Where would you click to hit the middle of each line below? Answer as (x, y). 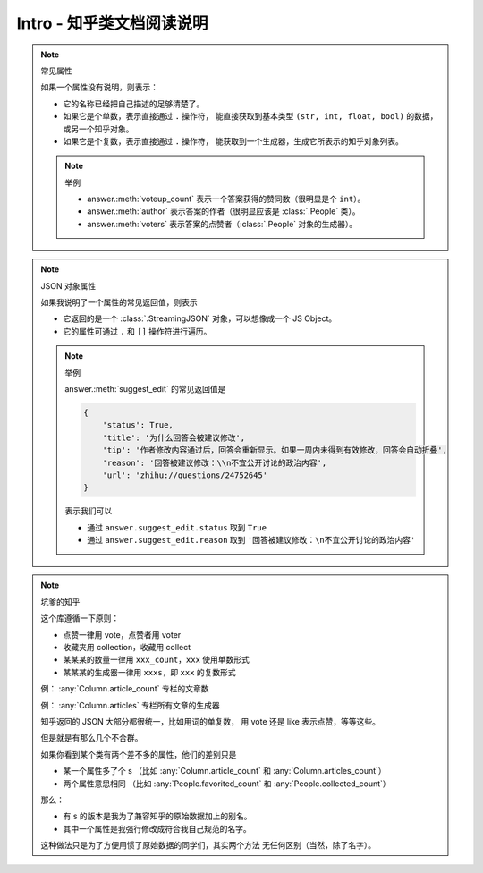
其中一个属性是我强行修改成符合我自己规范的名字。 (157, 828)
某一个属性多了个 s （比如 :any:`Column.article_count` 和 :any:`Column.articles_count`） (225, 771)
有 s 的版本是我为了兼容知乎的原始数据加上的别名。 (157, 816)
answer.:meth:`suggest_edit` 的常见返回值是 (145, 388)
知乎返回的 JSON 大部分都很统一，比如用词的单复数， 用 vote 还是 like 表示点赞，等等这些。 (210, 721)
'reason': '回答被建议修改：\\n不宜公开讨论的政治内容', (215, 462)
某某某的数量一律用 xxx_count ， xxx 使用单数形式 (157, 660)
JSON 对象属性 (68, 285)
